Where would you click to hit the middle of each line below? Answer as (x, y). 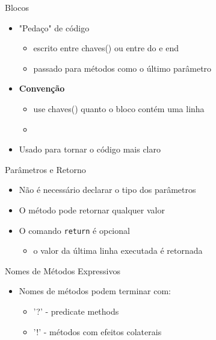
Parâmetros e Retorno (45, 169)
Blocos (17, 7)
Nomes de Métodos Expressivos (63, 270)
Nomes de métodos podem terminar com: (95, 291)
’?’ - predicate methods (76, 311)
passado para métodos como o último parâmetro (122, 68)
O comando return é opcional (74, 230)
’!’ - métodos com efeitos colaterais (97, 331)
